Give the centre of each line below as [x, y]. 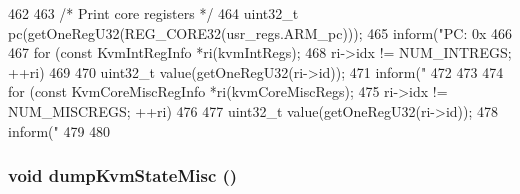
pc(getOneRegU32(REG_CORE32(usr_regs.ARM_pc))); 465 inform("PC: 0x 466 [260, 32]
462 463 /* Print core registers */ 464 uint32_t [153, 13]
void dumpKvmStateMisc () [123, 175]
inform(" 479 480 [59, 130]
